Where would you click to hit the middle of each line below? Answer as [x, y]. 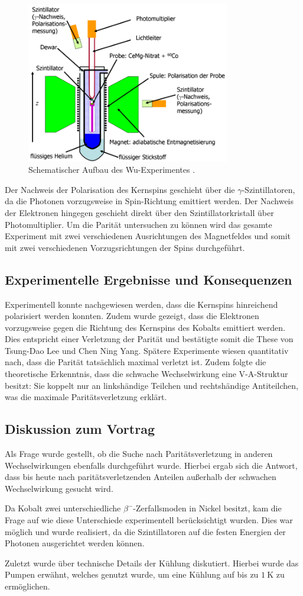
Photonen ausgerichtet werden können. [75, 543]
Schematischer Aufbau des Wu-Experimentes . [112, 170]
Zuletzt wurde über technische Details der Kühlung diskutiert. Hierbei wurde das [152, 563]
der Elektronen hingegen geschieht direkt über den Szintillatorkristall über [139, 212]
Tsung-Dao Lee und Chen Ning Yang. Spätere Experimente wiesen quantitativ [147, 350]
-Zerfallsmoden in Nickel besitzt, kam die [207, 508]
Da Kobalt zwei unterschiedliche [63, 508]
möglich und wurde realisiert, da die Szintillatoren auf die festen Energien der [145, 531]
